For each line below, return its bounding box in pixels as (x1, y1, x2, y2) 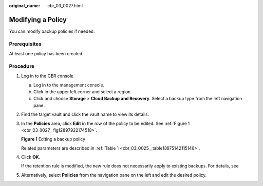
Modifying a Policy (9, 15, 67, 24)
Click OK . (21, 154, 40, 160)
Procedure (9, 62, 35, 69)
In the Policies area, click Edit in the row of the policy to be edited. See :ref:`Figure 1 (21, 120, 190, 126)
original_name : (9, 3, 40, 8)
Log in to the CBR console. (21, 73, 75, 79)
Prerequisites (9, 41, 41, 47)
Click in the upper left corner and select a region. (33, 88, 132, 95)
